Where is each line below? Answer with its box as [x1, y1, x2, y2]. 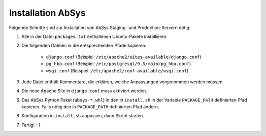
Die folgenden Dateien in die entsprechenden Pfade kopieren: [21, 42, 147, 49]
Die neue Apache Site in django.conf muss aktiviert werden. [21, 88, 147, 94]
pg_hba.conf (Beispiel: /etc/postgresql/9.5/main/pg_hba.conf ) [46, 61, 191, 67]
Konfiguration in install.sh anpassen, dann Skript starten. [21, 113, 145, 119]
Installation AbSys [9, 7, 86, 18]
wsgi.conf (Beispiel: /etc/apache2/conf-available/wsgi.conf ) [46, 68, 189, 73]
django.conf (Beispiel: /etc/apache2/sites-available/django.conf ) [46, 54, 201, 60]
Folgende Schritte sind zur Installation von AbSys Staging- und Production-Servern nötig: [9, 25, 191, 31]
